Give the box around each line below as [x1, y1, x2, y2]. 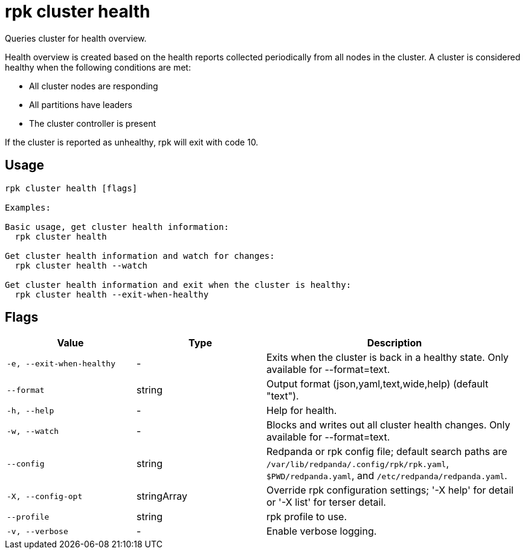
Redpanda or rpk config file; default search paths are [266, 445, 507, 458]
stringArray [137, 490, 188, 503]
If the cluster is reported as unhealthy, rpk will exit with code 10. [5, 136, 259, 147]
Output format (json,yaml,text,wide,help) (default [266, 378, 489, 390]
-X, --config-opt [7, 491, 83, 501]
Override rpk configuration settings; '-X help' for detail [266, 484, 514, 497]
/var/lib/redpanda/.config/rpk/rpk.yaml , [266, 457, 449, 470]
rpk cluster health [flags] [5, 183, 138, 193]
